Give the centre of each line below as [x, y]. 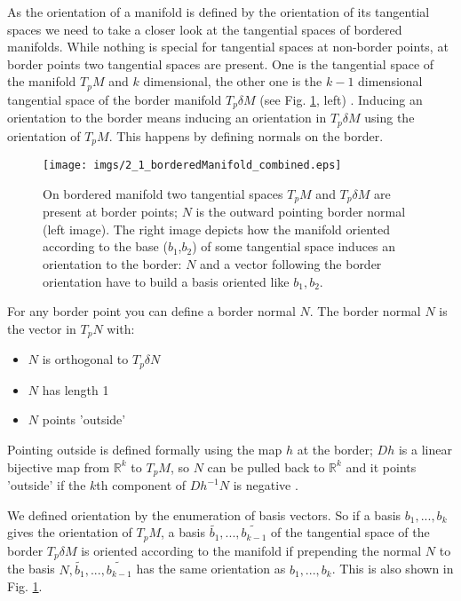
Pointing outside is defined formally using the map [145, 449]
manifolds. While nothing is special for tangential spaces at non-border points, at [228, 47]
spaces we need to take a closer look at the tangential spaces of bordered [205, 29]
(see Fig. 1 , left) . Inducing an [341, 99]
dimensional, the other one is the [233, 81]
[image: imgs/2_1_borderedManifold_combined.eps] [192, 166]
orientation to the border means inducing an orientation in [167, 118]
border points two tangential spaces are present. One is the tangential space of [221, 63]
